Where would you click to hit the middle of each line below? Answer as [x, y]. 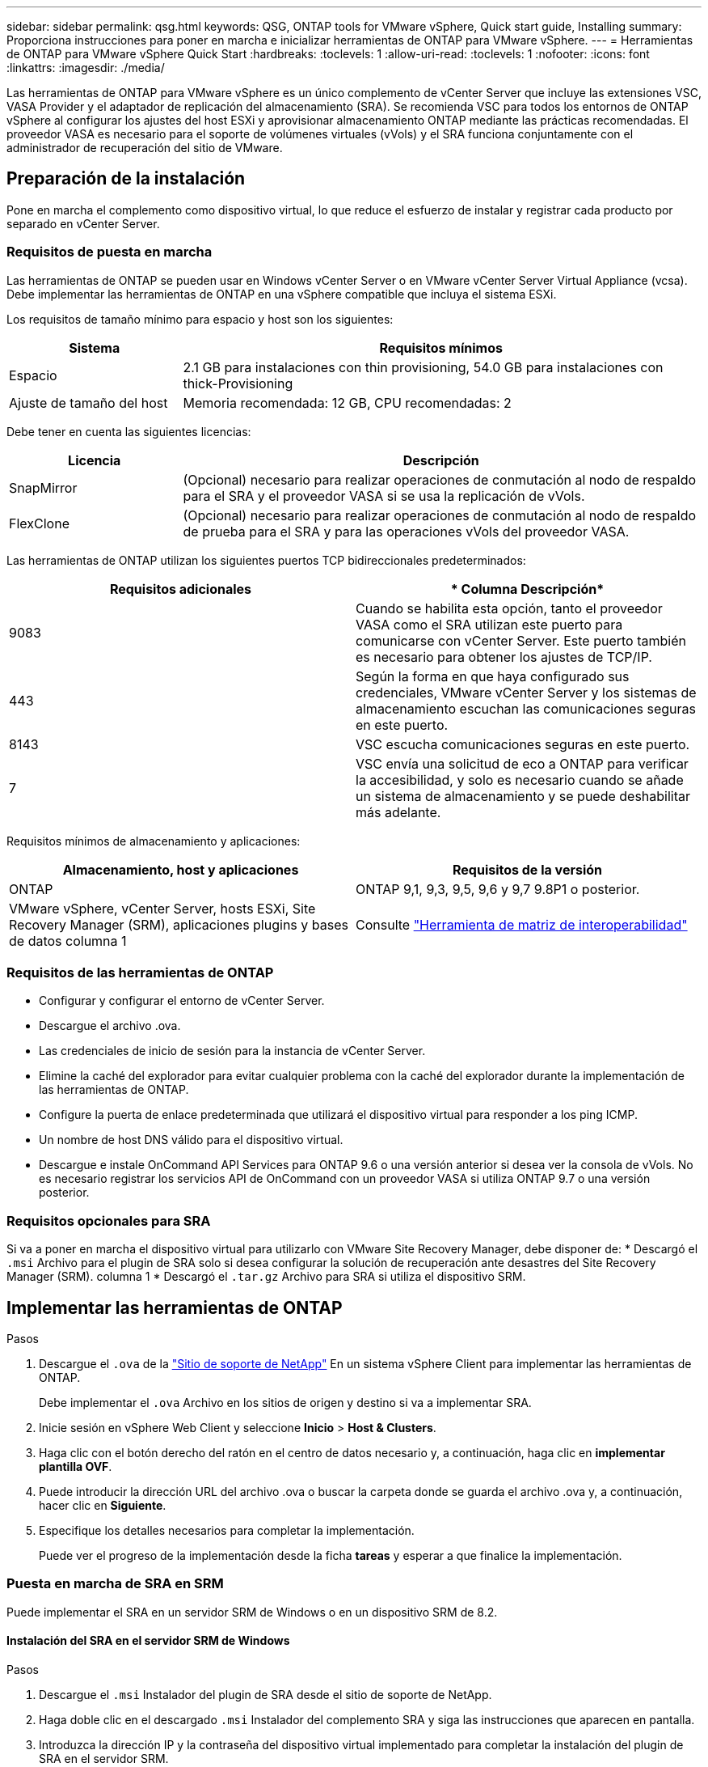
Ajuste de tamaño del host [88, 403]
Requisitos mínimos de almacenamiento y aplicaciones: [154, 841]
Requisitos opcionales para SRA [109, 1220]
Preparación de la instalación [126, 179]
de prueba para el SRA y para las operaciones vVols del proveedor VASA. [406, 531]
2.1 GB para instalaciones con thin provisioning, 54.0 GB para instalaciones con [423, 367]
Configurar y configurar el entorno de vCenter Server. [182, 1001]
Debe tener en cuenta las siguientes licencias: [129, 431]
